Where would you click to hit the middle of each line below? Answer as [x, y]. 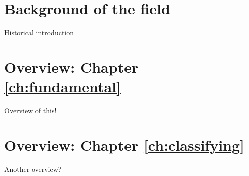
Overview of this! [30, 111]
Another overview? [33, 169]
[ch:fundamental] [63, 87]
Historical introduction [39, 33]
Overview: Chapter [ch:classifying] [125, 145]
